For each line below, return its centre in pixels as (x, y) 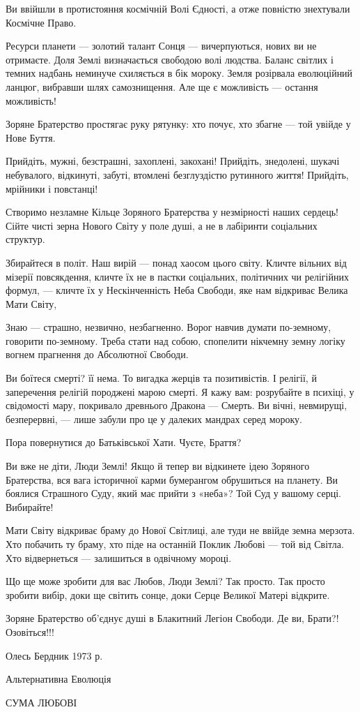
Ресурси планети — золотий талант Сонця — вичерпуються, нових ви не (161, 46)
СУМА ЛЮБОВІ (41, 702)
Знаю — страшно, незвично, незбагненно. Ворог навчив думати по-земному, (169, 327)
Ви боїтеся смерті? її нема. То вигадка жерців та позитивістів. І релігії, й (161, 378)
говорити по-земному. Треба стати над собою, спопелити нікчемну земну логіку (175, 340)
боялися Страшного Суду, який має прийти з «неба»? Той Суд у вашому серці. (173, 493)
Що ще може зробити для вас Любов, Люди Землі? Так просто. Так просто (165, 581)
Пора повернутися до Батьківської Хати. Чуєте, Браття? (124, 442)
